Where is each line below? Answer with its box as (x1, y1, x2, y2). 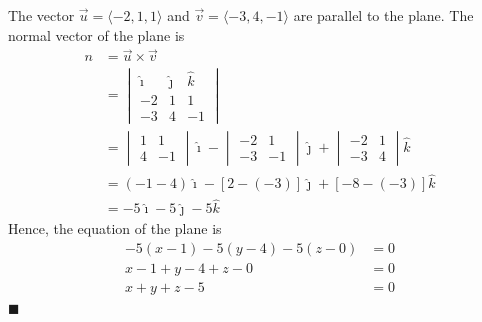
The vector (8, 5, 75, 25)
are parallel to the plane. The (293, 5, 474, 25)
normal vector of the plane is (8, 24, 185, 45)
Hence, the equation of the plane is (8, 218, 222, 239)
